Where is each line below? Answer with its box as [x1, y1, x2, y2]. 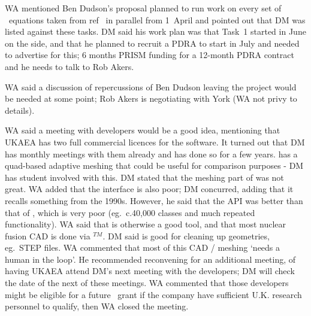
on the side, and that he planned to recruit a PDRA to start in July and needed [5, 37, 300, 49]
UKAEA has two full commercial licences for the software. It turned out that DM [5, 135, 305, 148]
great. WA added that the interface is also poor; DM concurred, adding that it [5, 183, 294, 195]
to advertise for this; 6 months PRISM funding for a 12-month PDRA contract [5, 48, 294, 61]
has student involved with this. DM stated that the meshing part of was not [5, 171, 284, 183]
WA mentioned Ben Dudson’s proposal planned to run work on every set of [5, 2, 282, 14]
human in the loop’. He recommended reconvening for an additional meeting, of [5, 253, 296, 265]
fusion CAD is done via [5, 229, 90, 242]
